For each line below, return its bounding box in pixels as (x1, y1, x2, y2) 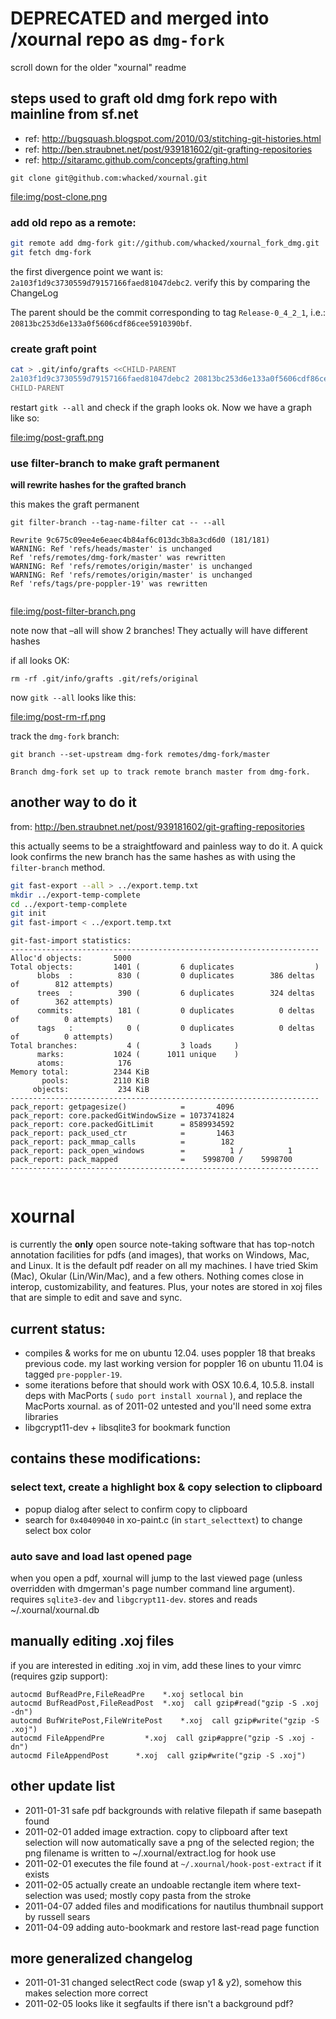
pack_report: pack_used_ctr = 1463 (10, 1128, 235, 1139)
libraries (24, 1410, 59, 1422)
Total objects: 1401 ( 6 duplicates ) (10, 962, 320, 972)
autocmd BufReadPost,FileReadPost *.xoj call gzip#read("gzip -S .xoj (10, 1698, 320, 1708)
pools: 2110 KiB (41, 1076, 150, 1086)
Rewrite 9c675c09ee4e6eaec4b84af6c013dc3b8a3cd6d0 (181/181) (10, 535, 271, 546)
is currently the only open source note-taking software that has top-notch (10, 1238, 315, 1251)
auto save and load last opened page (10, 1549, 193, 1563)
